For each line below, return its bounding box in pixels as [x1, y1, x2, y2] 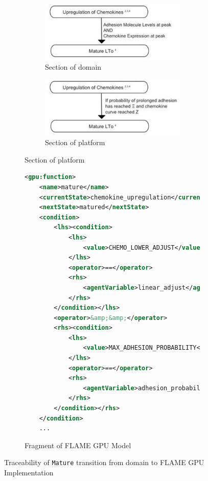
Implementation [4, 467, 54, 478]
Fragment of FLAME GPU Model [25, 439, 131, 450]
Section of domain [45, 62, 102, 72]
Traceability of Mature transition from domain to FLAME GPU [4, 457, 204, 468]
